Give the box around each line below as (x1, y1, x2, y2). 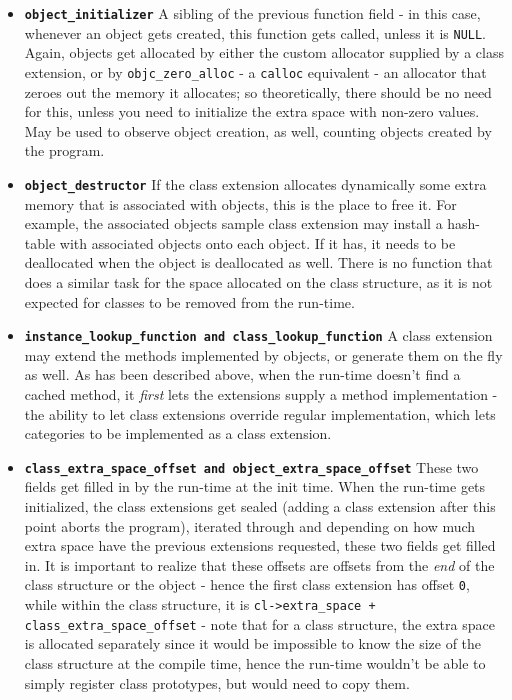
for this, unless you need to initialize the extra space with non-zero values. (24, 101, 480, 122)
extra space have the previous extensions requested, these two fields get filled (24, 535, 496, 556)
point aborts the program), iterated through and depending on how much (24, 515, 476, 536)
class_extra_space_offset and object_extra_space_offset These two (24, 456, 479, 477)
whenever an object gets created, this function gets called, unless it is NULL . (24, 22, 487, 43)
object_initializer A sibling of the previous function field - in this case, (24, 3, 481, 23)
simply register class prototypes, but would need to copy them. (24, 672, 410, 693)
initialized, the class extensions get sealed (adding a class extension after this (24, 496, 496, 517)
